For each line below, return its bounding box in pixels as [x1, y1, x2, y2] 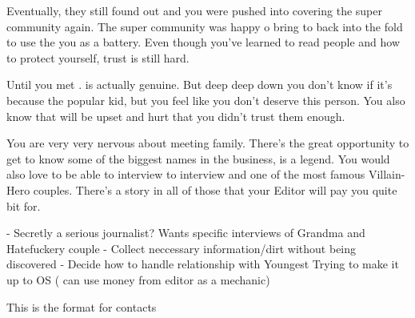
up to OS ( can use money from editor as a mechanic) [6, 271, 270, 288]
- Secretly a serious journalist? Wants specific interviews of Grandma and [6, 224, 365, 241]
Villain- [368, 166, 405, 183]
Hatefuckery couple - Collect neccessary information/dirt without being [6, 240, 357, 256]
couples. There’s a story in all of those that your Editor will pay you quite [33, 181, 397, 198]
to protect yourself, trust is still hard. [6, 49, 190, 66]
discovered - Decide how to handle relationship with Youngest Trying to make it [6, 256, 399, 272]
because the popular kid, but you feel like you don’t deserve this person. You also [6, 91, 405, 108]
